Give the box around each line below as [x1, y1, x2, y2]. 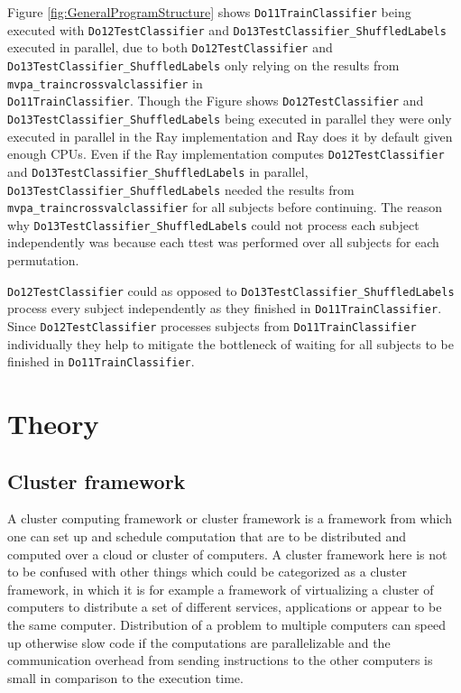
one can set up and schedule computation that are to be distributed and [7, 527, 407, 546]
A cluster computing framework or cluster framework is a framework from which [7, 509, 452, 528]
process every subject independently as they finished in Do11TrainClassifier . [7, 299, 442, 318]
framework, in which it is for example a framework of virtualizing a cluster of [7, 579, 434, 598]
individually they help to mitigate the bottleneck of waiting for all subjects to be [7, 334, 454, 353]
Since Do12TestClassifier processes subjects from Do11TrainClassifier [7, 316, 417, 335]
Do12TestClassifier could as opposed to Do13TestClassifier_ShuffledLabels [7, 281, 455, 300]
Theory [7, 405, 99, 442]
